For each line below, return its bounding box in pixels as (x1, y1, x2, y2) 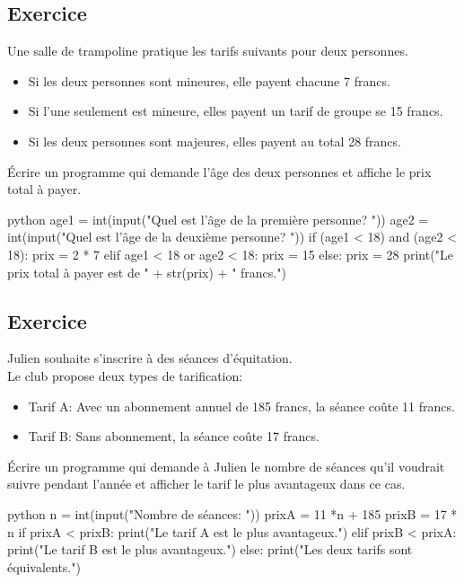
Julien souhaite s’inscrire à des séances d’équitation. (7, 349, 293, 367)
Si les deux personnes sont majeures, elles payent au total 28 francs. (28, 131, 401, 150)
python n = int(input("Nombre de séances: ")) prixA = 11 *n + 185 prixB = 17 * (7, 504, 458, 523)
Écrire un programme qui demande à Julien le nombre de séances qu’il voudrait (7, 456, 445, 475)
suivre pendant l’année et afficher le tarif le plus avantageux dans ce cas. (7, 474, 406, 493)
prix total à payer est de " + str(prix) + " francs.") (7, 262, 286, 281)
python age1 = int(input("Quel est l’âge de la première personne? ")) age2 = (7, 209, 429, 228)
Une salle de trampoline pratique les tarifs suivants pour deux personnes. (7, 41, 408, 60)
